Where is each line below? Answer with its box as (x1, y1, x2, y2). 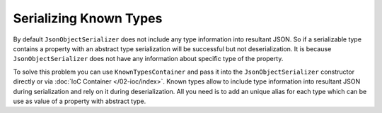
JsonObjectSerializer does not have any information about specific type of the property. (13, 55, 284, 63)
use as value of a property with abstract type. (13, 97, 146, 105)
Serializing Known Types (13, 11, 163, 26)
